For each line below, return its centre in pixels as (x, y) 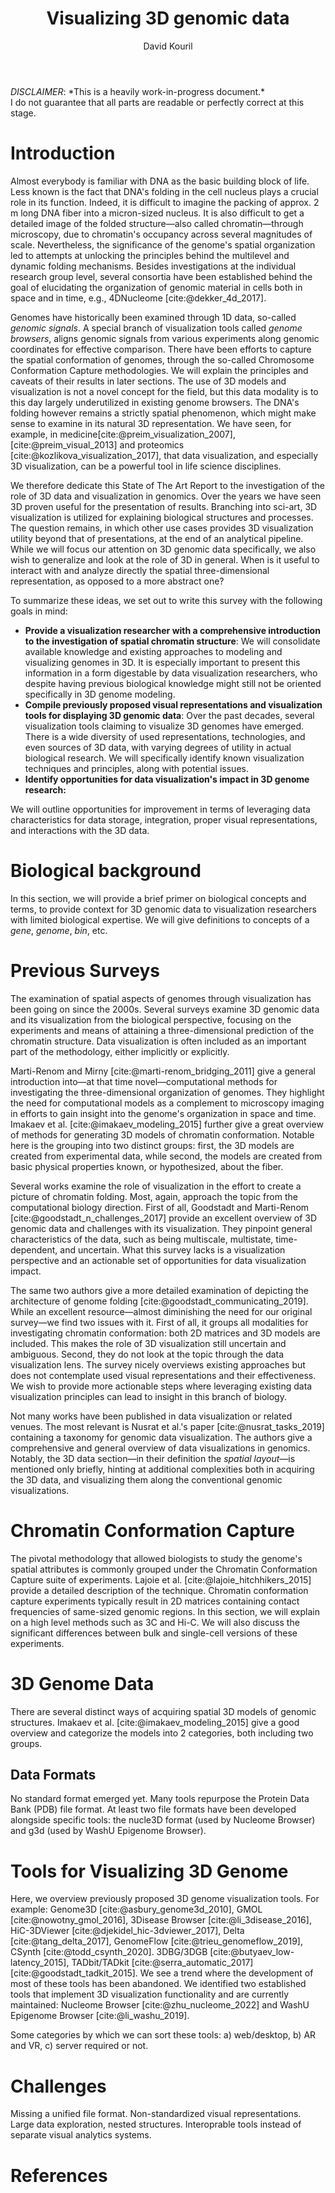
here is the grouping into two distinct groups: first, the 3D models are (152, 1145)
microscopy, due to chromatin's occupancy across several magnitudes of (161, 234)
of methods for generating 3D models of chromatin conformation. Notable (162, 1134)
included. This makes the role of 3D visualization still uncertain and (148, 1343)
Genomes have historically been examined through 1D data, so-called (153, 317)
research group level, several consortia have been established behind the (161, 276)
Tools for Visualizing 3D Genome (149, 1871)
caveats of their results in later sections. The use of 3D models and (148, 381)
